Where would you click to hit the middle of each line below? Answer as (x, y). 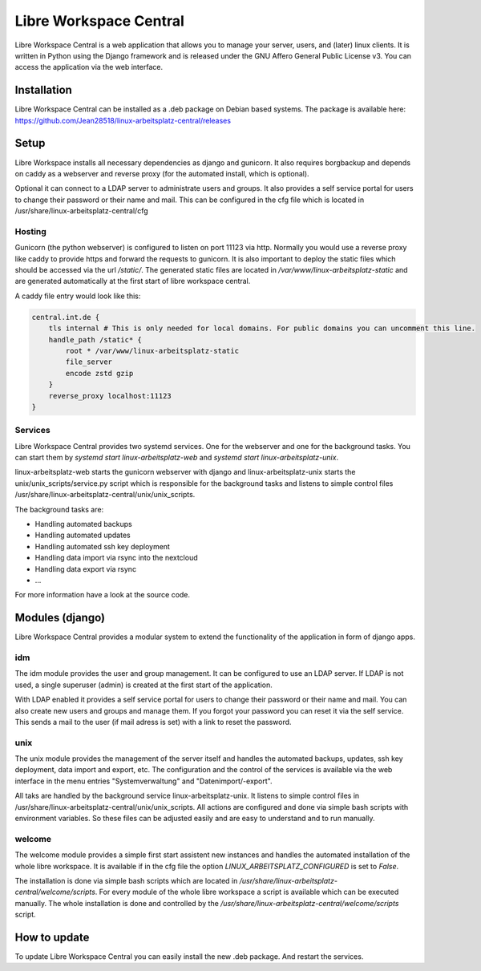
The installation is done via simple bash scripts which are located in (126, 880)
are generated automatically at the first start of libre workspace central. (133, 281)
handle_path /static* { (95, 340)
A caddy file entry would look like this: (78, 296)
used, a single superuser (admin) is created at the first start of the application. (143, 685)
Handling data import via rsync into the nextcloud (116, 558)
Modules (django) (60, 618)
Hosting (31, 231)
